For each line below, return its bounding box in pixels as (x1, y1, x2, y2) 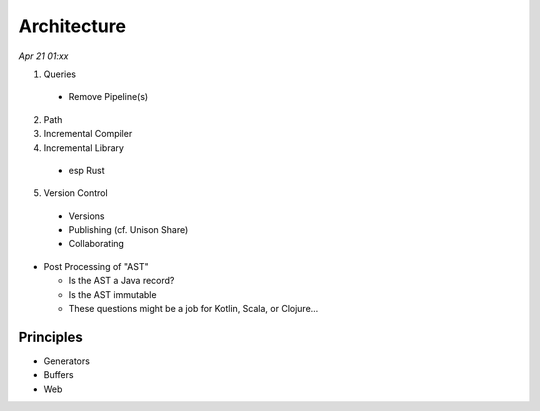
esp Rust (68, 164, 105, 176)
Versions (68, 210, 105, 222)
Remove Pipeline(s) (68, 91, 149, 103)
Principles (18, 328, 84, 345)
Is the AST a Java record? (68, 275, 175, 287)
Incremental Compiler (43, 128, 133, 140)
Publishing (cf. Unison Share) (68, 224, 189, 236)
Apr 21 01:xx (18, 50, 69, 62)
